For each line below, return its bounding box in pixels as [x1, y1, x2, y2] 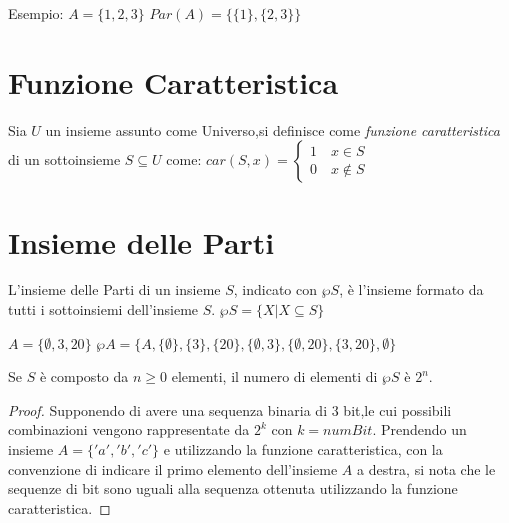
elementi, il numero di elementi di [171, 366, 378, 387]
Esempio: [8, 3, 64, 23]
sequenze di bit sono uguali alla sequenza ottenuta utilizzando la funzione [8, 478, 458, 499]
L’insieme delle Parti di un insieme [8, 279, 221, 300]
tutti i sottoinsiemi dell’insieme [8, 299, 199, 320]
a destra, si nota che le [356, 458, 496, 479]
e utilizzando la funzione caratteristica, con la [163, 439, 443, 459]
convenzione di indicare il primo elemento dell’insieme [8, 458, 338, 479]
